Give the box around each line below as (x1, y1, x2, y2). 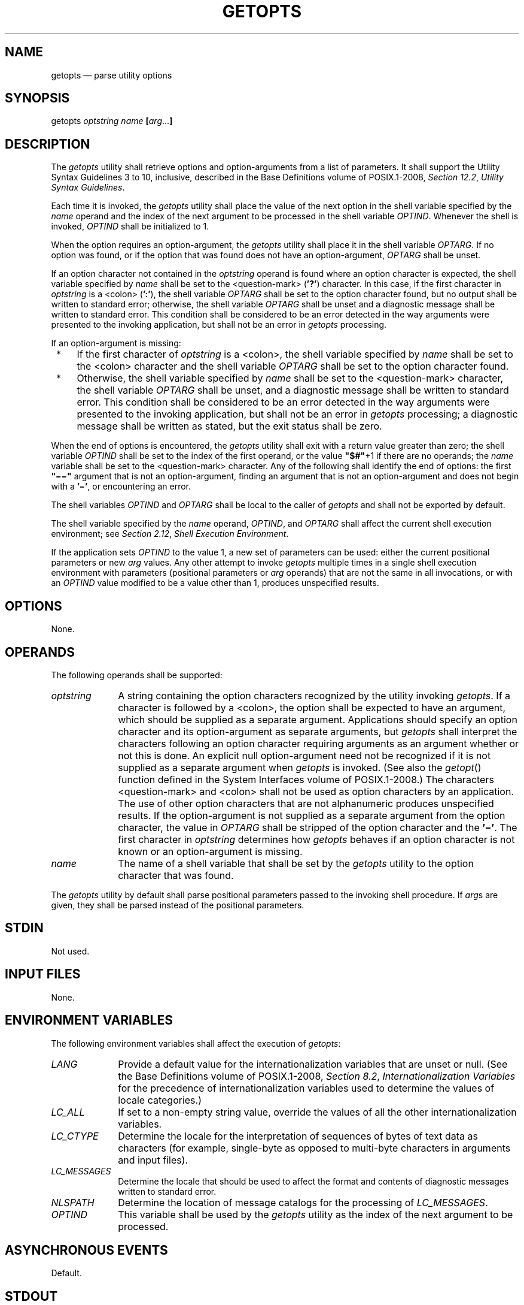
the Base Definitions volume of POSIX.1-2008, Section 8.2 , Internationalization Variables (118, 1070, 516, 1082)
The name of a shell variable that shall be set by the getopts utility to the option (118, 857, 474, 869)
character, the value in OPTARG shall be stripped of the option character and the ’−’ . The (118, 821, 517, 833)
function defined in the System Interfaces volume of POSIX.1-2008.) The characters (118, 773, 494, 786)
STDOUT (5, 1288, 58, 1304)
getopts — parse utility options (51, 70, 172, 80)
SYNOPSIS (5, 90, 70, 106)
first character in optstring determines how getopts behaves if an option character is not (118, 833, 515, 845)
